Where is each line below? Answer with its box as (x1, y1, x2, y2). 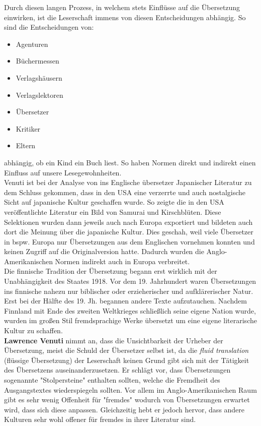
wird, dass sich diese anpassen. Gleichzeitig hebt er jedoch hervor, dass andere (4, 404, 245, 414)
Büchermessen (16, 55, 59, 66)
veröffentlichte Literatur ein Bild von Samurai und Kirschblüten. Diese (4, 206, 221, 217)
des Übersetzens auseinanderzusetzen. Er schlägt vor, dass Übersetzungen (4, 364, 231, 375)
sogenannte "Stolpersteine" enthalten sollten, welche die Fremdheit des (4, 375, 220, 385)
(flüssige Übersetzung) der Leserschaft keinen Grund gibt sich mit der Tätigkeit (4, 354, 249, 365)
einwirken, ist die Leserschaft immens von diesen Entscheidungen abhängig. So (4, 12, 246, 22)
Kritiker (16, 123, 41, 134)
